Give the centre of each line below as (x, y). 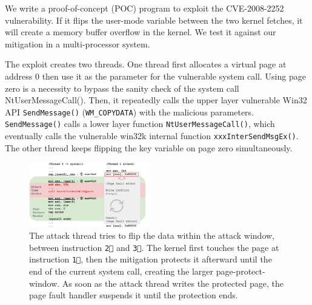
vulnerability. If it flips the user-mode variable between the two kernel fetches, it (154, 20)
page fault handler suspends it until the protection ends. (134, 295)
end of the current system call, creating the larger (121, 271)
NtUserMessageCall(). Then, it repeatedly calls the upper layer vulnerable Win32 (156, 100)
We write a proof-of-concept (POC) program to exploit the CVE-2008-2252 (144, 8)
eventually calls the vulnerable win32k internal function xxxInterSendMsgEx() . (152, 136)
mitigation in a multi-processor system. (78, 43)
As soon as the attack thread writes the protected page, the (173, 283)
